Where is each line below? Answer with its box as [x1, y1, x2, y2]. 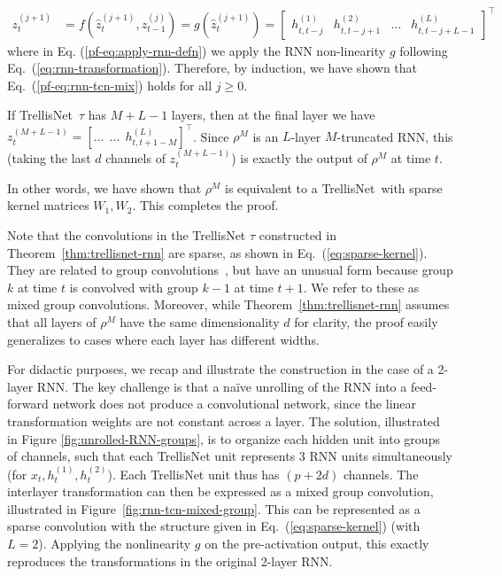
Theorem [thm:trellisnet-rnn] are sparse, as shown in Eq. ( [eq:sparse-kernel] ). [7, 243, 428, 261]
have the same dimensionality [120, 313, 280, 331]
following [399, 41, 448, 59]
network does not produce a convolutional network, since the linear [52, 394, 417, 413]
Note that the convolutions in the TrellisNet [7, 226, 246, 245]
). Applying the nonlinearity [38, 533, 191, 552]
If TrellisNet [7, 105, 73, 124]
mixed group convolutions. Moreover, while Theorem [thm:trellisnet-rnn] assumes [7, 295, 450, 314]
